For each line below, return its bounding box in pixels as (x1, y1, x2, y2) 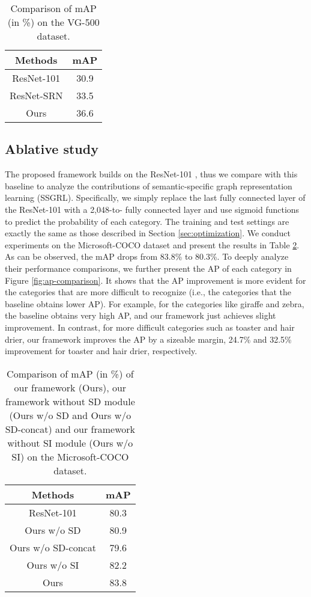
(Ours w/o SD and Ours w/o (9, 408, 131, 422)
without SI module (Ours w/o (7, 435, 133, 450)
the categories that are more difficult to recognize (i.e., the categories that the (5, 286, 292, 298)
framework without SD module (5, 394, 135, 408)
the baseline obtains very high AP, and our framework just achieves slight (5, 309, 276, 322)
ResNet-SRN (10, 88, 63, 102)
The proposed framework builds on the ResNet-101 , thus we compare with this (5, 168, 298, 180)
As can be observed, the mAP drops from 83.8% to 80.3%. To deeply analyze (5, 250, 289, 263)
